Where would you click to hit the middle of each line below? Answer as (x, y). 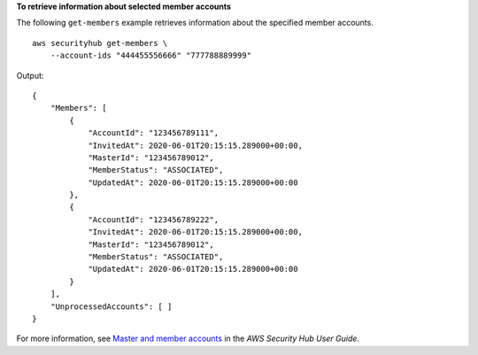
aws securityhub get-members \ (100, 43)
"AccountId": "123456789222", (154, 220)
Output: (30, 75)
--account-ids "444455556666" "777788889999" (151, 56)
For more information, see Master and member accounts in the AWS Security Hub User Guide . (188, 339)
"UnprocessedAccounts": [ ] (111, 306)
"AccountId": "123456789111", (154, 133)
